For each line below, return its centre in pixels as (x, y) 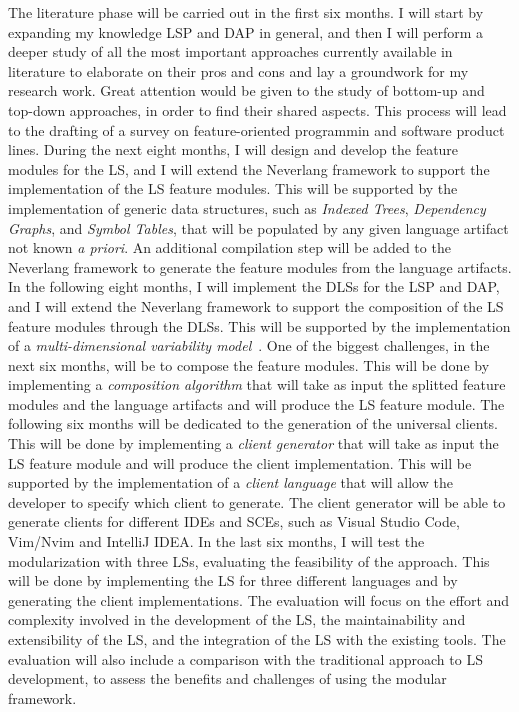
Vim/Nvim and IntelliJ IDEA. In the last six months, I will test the (216, 541)
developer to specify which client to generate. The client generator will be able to (257, 501)
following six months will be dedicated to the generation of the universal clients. (253, 423)
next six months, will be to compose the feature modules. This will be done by (249, 364)
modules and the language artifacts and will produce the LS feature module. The (256, 403)
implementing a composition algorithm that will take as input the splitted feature (257, 384)
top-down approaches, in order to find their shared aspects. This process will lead (257, 109)
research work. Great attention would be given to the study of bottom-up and (246, 90)
